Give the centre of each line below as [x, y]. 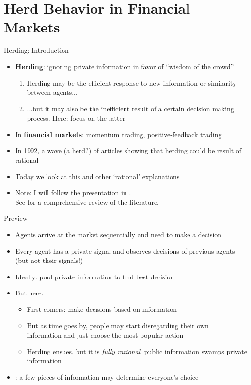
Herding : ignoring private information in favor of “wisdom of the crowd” [125, 66]
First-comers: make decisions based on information [102, 309]
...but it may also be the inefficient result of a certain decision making [130, 108]
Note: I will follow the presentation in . [73, 192]
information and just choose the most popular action [105, 335]
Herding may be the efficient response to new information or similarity [132, 83]
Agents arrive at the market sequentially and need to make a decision [118, 235]
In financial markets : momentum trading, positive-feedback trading [118, 134]
